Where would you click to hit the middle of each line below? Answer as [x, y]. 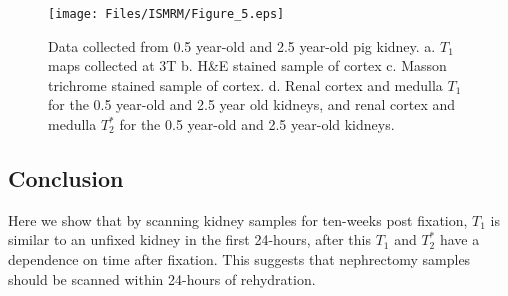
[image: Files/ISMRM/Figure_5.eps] [166, 14]
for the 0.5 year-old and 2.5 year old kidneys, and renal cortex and [252, 104]
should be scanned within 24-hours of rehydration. [162, 278]
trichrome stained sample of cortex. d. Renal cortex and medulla [245, 84]
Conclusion [66, 178]
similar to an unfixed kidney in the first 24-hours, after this [189, 239]
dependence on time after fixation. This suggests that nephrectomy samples [239, 259]
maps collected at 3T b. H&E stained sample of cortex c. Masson [247, 65]
